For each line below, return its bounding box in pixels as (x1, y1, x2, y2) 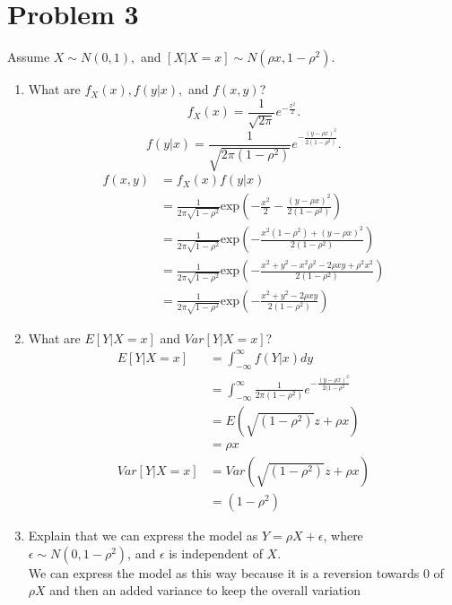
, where (323, 526, 363, 545)
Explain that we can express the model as (28, 526, 258, 545)
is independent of (169, 543, 263, 562)
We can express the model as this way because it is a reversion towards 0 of (28, 563, 444, 582)
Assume (7, 48, 50, 66)
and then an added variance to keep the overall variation (49, 581, 361, 600)
